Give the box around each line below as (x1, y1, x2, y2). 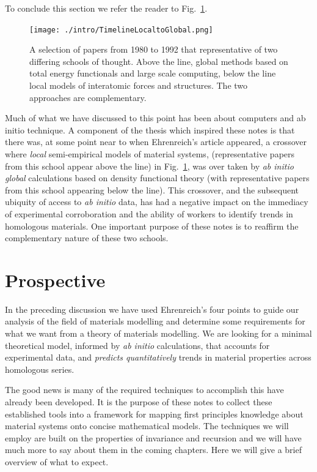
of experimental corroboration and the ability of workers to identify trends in (5, 207, 293, 220)
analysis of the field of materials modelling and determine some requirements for (5, 315, 305, 328)
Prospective (5, 267, 106, 292)
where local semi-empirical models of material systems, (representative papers (5, 148, 295, 160)
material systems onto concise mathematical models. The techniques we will (5, 419, 289, 432)
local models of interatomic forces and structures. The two (29, 79, 248, 92)
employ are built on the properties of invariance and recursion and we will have (5, 431, 302, 444)
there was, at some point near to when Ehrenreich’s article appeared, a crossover (5, 135, 307, 148)
